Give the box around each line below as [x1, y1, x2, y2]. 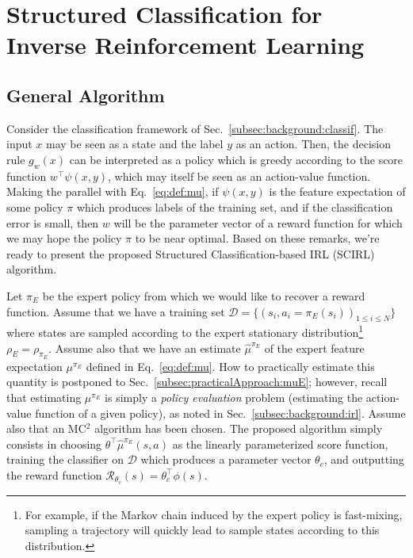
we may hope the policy [6, 230, 122, 247]
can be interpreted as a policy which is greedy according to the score [69, 151, 403, 167]
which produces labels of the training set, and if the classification [76, 198, 393, 215]
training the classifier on [6, 451, 124, 468]
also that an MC [6, 420, 86, 437]
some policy [6, 198, 63, 215]
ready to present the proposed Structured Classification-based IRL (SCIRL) [6, 245, 375, 262]
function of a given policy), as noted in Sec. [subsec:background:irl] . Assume [35, 404, 406, 421]
